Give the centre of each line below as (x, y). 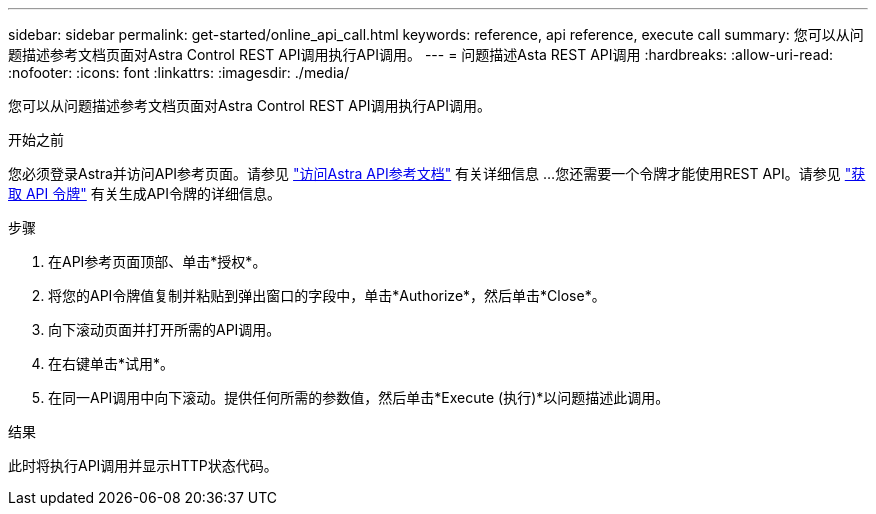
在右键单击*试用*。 (111, 363)
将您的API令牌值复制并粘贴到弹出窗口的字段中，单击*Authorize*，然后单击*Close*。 (327, 295)
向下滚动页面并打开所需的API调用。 (164, 329)
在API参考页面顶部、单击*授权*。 (157, 261)
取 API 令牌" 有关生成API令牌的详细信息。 (145, 193)
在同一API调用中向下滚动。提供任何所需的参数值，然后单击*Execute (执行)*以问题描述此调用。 (359, 397)
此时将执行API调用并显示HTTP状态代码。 (143, 465)
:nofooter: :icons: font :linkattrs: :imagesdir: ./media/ (179, 72)
